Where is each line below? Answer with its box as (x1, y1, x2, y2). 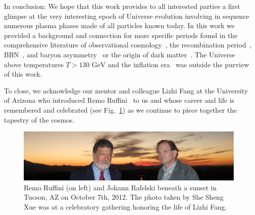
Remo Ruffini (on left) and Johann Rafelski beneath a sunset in (24, 182, 217, 192)
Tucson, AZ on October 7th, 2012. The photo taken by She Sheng (24, 192, 224, 202)
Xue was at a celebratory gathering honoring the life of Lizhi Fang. (24, 201, 227, 212)
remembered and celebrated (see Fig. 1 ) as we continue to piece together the (4, 104, 237, 115)
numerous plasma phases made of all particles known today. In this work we (4, 20, 235, 31)
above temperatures (4, 59, 64, 69)
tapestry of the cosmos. (4, 114, 75, 125)
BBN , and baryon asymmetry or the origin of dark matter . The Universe (4, 49, 235, 59)
